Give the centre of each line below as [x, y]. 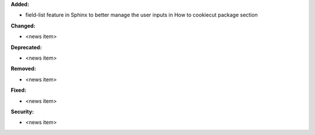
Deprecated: [26, 47]
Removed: [23, 69]
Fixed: [18, 90]
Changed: [23, 26]
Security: [22, 112]
